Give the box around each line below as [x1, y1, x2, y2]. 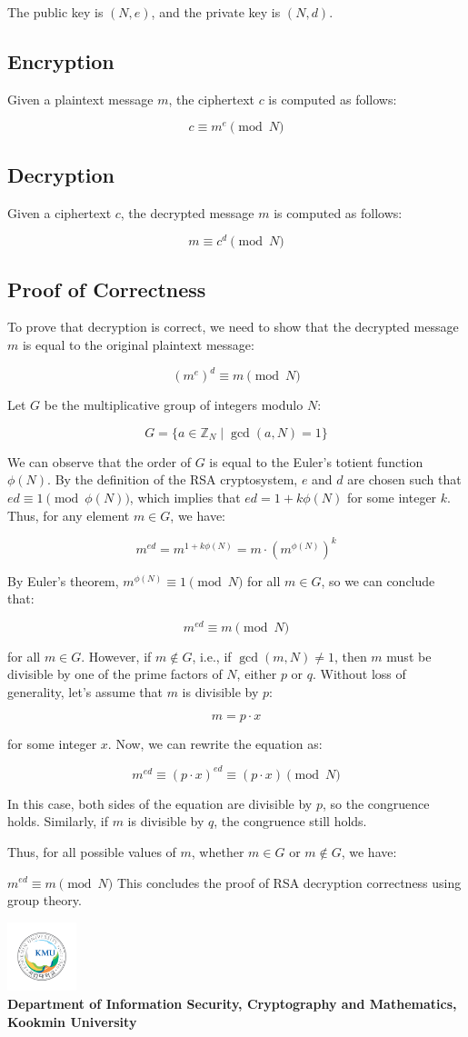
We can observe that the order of [7, 452, 192, 471]
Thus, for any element [7, 505, 130, 524]
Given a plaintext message [7, 89, 154, 108]
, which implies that [129, 487, 241, 506]
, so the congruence [322, 793, 430, 813]
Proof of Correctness [7, 274, 206, 303]
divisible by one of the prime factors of [7, 664, 223, 683]
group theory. [7, 891, 82, 910]
